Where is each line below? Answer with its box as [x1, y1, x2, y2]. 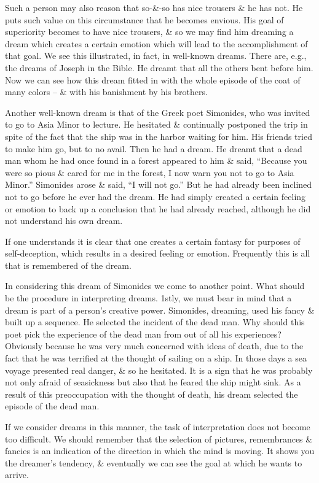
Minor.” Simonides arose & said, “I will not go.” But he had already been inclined [5, 178, 312, 191]
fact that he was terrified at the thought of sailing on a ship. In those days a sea [5, 352, 307, 365]
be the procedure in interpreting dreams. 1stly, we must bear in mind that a [5, 292, 292, 304]
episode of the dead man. [5, 400, 100, 412]
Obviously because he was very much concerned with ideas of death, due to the [5, 339, 304, 352]
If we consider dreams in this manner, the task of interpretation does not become [5, 420, 310, 433]
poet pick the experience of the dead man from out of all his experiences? [5, 327, 282, 340]
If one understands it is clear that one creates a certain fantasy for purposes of [5, 234, 301, 247]
